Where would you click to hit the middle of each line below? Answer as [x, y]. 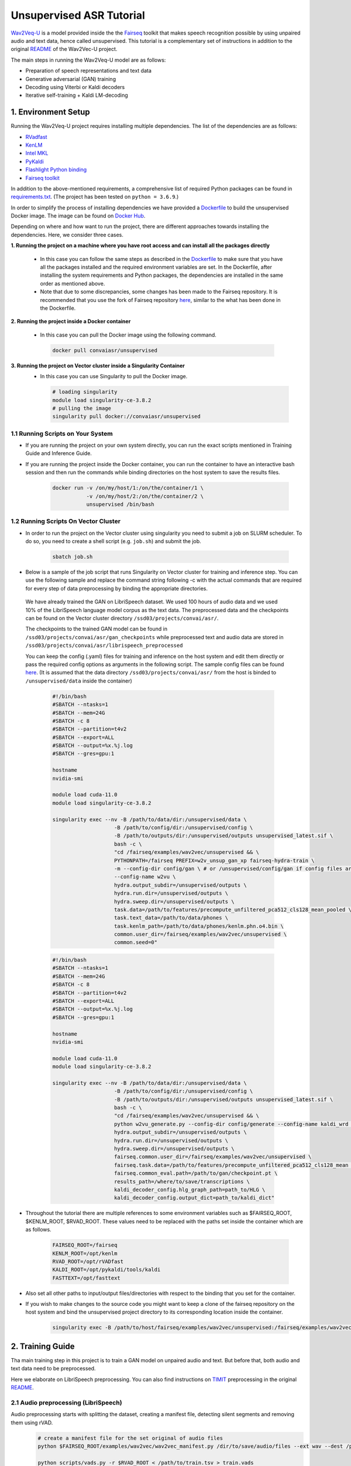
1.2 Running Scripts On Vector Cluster [66, 521]
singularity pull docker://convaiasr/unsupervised [127, 417]
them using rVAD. [32, 1423]
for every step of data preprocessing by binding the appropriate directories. [116, 588]
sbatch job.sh [73, 557]
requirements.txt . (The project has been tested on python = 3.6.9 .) [95, 197]
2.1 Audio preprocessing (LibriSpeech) [66, 1403]
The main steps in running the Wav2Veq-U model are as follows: [88, 60]
